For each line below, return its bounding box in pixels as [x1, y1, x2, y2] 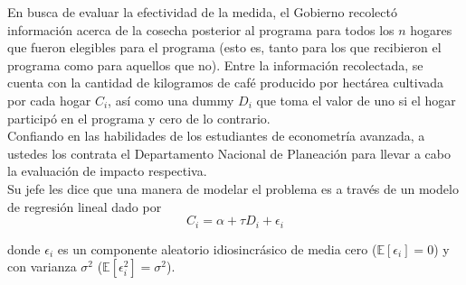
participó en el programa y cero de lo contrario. [7, 108, 271, 127]
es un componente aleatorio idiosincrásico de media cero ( [57, 239, 377, 258]
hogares [410, 20, 452, 39]
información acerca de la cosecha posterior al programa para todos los [7, 20, 395, 39]
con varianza [7, 257, 77, 276]
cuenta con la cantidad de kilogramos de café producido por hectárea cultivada [7, 73, 444, 92]
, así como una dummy [108, 90, 234, 109]
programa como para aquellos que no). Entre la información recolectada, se [7, 55, 423, 74]
